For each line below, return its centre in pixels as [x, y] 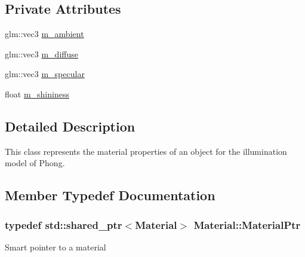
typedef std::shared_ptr [64, 224]
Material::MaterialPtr [247, 224]
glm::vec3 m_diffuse [41, 53]
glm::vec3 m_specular [45, 74]
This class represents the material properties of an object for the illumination [146, 151]
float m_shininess [37, 94]
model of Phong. [35, 163]
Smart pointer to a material [56, 247]
